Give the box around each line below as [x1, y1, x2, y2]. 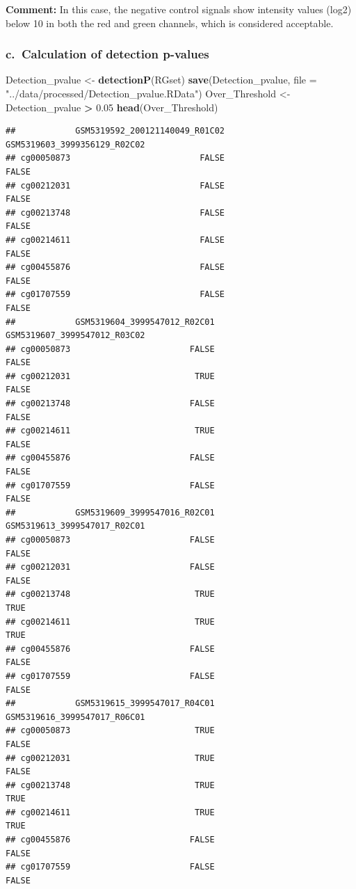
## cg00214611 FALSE [6, 234, 225, 245]
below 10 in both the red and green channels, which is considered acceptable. [6, 15, 334, 30]
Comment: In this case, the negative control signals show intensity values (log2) [6, 2, 352, 16]
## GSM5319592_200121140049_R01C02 [6, 126, 225, 136]
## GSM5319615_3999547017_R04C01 [6, 698, 215, 709]
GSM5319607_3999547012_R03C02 [6, 330, 145, 341]
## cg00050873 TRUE [6, 726, 215, 736]
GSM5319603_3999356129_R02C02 [6, 139, 145, 150]
